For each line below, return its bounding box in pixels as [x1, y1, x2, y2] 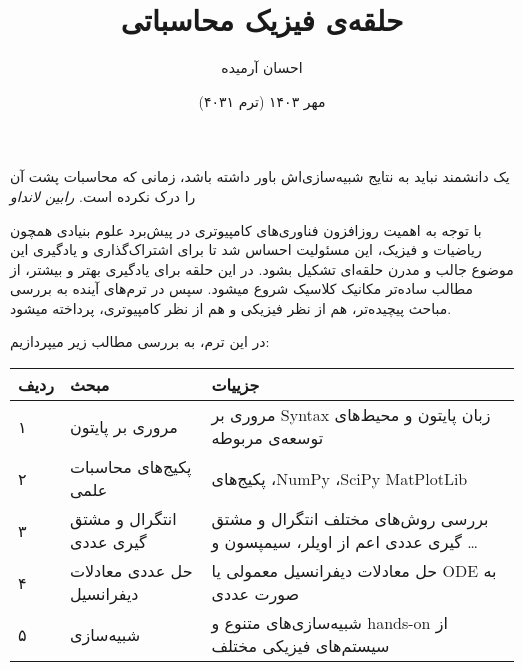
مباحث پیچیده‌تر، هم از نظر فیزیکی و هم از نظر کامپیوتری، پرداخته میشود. [10, 297, 452, 318]
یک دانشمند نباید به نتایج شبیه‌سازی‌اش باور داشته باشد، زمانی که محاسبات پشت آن [10, 166, 510, 187]
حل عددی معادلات [69, 559, 193, 583]
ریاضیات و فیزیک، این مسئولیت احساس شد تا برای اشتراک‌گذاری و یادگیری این [10, 239, 482, 260]
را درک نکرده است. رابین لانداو [10, 185, 196, 206]
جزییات [211, 373, 260, 397]
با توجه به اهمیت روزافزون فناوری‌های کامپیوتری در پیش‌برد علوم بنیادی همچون [10, 219, 482, 240]
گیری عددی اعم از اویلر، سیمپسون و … [211, 530, 478, 554]
